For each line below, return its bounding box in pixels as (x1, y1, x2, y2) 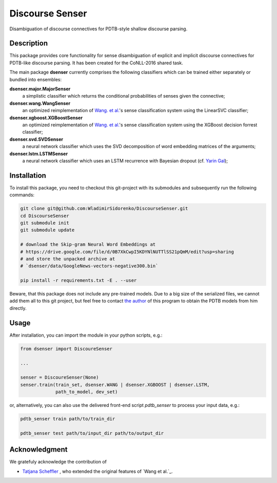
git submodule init (20, 220, 69, 226)
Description (9, 39, 48, 48)
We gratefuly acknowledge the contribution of (9, 459, 107, 465)
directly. (9, 305, 27, 311)
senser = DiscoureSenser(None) (20, 375, 100, 380)
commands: (9, 192, 35, 198)
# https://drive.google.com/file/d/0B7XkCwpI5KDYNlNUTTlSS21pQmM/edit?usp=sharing (20, 249, 234, 254)
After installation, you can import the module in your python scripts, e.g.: (9, 332, 163, 338)
